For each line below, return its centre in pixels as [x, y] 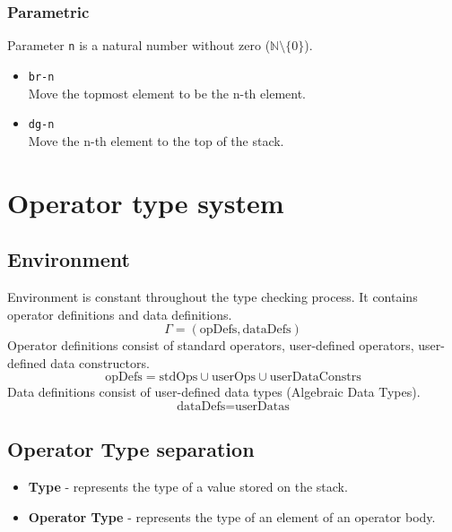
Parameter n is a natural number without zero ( [139, 45]
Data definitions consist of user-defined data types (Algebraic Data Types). [214, 392]
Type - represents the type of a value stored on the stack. [188, 487]
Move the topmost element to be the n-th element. [167, 93]
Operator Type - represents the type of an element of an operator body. [232, 516]
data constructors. [100, 362]
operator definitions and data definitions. [120, 314]
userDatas [262, 406]
